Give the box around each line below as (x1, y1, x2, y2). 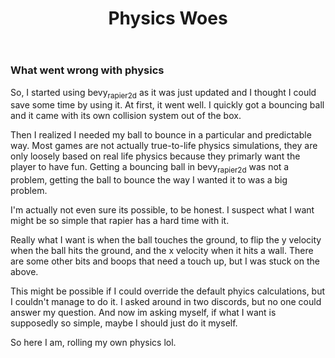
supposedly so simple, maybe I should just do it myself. (10, 317, 238, 329)
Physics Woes (108, 7, 228, 30)
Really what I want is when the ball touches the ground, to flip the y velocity (10, 234, 322, 246)
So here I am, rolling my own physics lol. (10, 337, 177, 349)
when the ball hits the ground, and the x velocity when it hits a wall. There (10, 245, 314, 257)
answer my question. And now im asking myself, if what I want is (10, 307, 277, 319)
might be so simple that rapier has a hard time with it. (10, 215, 230, 227)
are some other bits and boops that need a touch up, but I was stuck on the (10, 255, 320, 267)
